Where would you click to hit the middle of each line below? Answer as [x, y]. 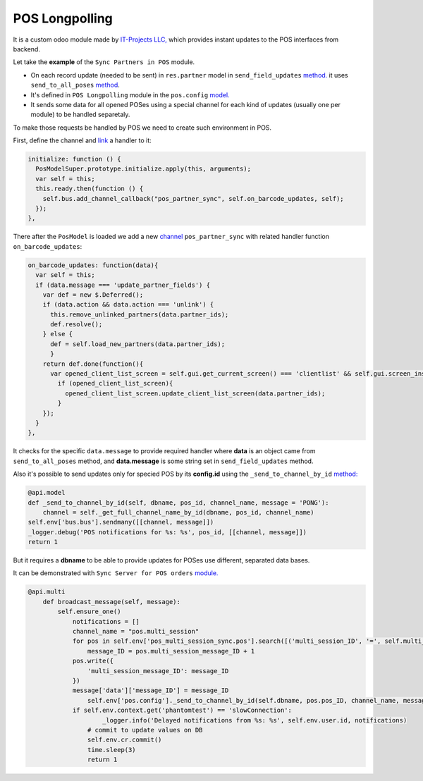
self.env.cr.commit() [124, 740]
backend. [26, 49]
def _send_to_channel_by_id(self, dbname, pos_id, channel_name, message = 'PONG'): [178, 503]
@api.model [47, 493]
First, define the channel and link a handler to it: [82, 140]
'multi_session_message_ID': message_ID [158, 671]
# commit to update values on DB [145, 730]
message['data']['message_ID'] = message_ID [151, 690]
